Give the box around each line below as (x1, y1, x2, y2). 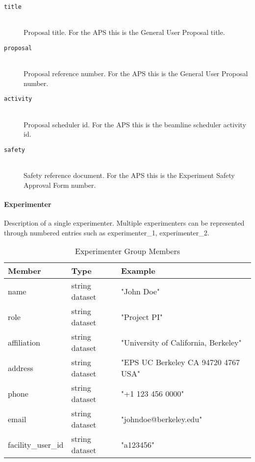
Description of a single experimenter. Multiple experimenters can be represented (4, 217, 245, 228)
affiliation (8, 336, 40, 348)
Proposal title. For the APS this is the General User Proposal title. (24, 27, 225, 37)
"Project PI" (121, 311, 163, 322)
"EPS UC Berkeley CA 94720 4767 (121, 356, 240, 368)
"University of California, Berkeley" (121, 336, 242, 348)
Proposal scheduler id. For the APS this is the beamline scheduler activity (24, 119, 246, 129)
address (8, 362, 33, 374)
